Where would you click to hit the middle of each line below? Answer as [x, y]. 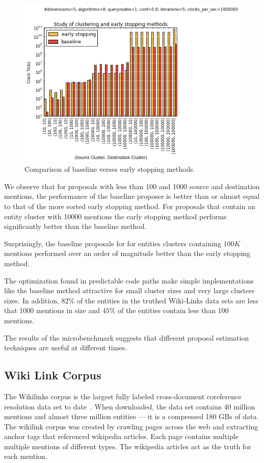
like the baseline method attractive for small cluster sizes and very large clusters [129, 290]
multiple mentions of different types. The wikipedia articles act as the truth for [128, 446]
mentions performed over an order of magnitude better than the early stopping [127, 253]
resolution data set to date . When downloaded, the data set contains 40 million [130, 406]
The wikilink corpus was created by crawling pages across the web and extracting [131, 426]
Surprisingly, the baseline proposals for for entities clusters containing [113, 243]
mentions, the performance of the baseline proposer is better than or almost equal [132, 196]
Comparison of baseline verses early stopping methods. [110, 169]
